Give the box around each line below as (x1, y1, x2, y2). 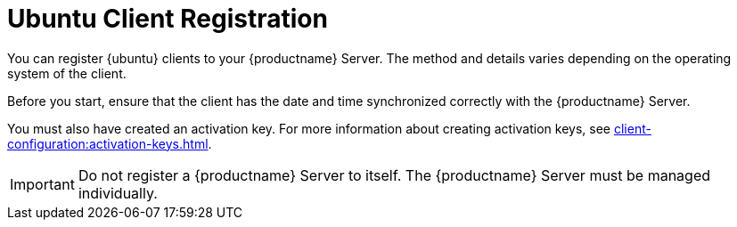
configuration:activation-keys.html (7, 135, 209, 151)
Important (10, 174, 75, 193)
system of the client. (7, 65, 127, 81)
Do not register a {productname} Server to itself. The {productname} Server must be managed (78, 166, 711, 184)
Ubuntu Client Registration (7, 4, 328, 34)
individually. (78, 183, 158, 202)
